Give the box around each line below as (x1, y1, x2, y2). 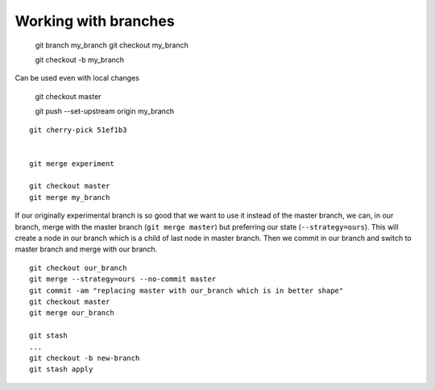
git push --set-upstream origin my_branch (35, 106, 175, 116)
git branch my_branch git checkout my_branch (35, 40, 188, 50)
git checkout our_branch (29, 263, 127, 272)
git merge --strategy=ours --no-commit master (29, 275, 217, 284)
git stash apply (29, 365, 93, 374)
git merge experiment (29, 159, 114, 168)
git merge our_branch (29, 309, 114, 317)
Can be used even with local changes (14, 73, 140, 83)
